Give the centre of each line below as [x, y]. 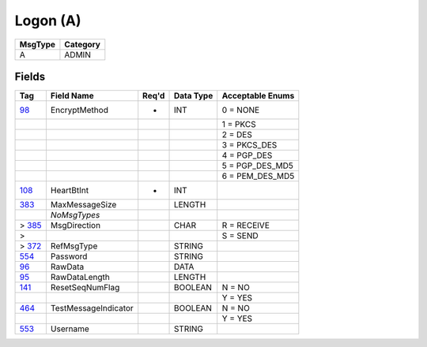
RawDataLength [80, 278]
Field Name [72, 96]
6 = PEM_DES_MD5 [258, 176]
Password [69, 256]
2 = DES [237, 135]
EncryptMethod [79, 110]
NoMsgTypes [75, 215]
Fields [30, 76]
